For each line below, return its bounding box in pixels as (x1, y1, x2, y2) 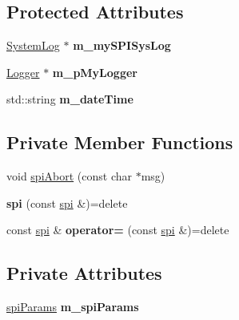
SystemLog (6, 37, 60, 54)
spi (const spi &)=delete (6, 194, 128, 211)
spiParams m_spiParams (6, 298, 139, 315)
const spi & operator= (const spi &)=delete (6, 221, 229, 238)
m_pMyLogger (52, 63, 137, 80)
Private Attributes (6, 261, 162, 286)
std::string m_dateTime (6, 91, 133, 107)
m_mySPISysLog (73, 37, 171, 54)
